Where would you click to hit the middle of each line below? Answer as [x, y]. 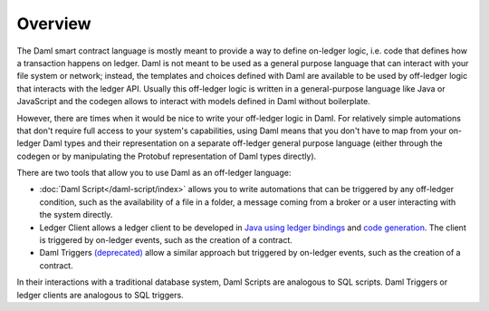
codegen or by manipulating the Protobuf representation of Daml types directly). [167, 156]
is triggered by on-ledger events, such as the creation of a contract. [166, 240]
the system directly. [76, 215]
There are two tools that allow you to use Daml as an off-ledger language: [154, 173]
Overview [54, 24]
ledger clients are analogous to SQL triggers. [101, 295]
